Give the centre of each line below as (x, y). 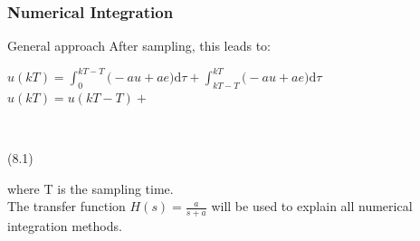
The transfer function (67, 206)
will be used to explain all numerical (312, 206)
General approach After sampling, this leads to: (139, 46)
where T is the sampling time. (91, 188)
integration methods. (65, 226)
